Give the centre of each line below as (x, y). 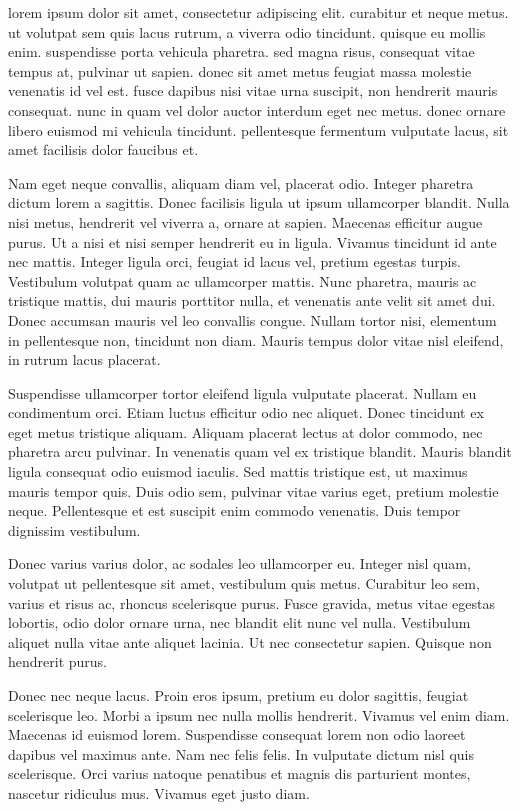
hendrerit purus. (58, 661)
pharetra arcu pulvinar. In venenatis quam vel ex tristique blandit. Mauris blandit (260, 451)
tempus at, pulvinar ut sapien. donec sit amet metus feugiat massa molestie (240, 70)
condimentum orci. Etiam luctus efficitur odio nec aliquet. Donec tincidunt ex (246, 412)
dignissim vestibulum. (74, 529)
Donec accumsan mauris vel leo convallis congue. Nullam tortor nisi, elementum (252, 319)
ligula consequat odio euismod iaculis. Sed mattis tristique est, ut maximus (238, 471)
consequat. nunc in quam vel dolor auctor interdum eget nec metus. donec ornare (257, 109)
